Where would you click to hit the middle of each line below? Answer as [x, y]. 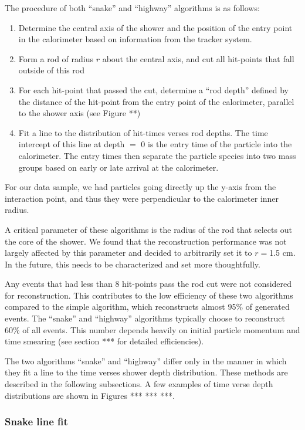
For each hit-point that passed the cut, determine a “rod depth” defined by [153, 89]
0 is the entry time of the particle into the [216, 144]
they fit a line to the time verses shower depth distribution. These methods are [146, 372]
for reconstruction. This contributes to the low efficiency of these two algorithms [149, 295]
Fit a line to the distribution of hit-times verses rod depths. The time [143, 132]
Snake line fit [36, 421]
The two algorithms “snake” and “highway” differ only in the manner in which [146, 360]
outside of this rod [52, 70]
